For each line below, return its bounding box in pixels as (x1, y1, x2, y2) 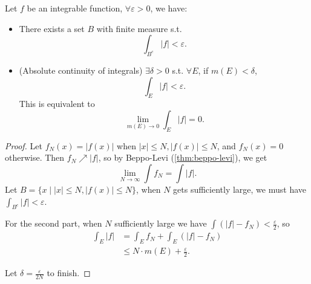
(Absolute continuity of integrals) (19, 63, 143, 76)
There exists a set (19, 22, 85, 34)
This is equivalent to (19, 97, 95, 110)
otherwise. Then (5, 151, 65, 164)
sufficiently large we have (114, 217, 207, 230)
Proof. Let (5, 139, 42, 152)
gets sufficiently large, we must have (173, 182, 306, 195)
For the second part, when (5, 217, 102, 230)
